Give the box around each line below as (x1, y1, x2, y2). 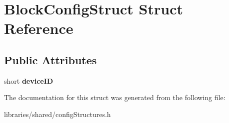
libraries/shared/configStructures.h (4, 109, 111, 119)
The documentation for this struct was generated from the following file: (4, 92, 225, 103)
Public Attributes (4, 52, 97, 67)
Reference (4, 18, 73, 38)
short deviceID (4, 75, 53, 86)
